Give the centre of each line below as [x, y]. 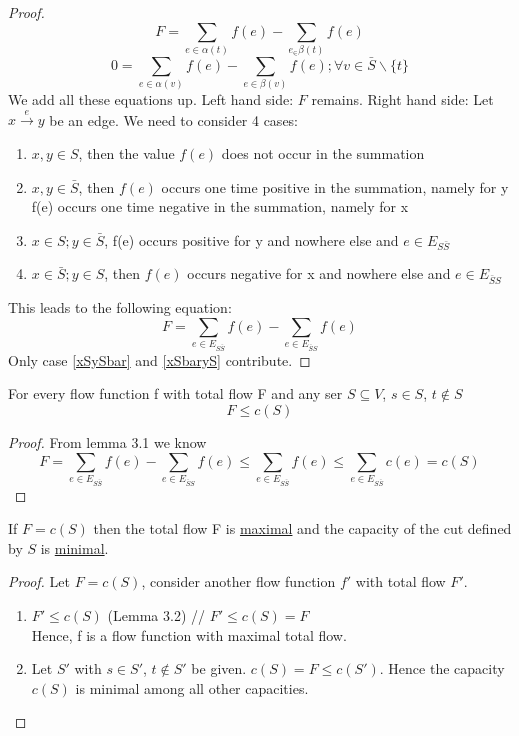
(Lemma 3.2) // [156, 615]
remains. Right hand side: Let [402, 98]
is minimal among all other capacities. [192, 687]
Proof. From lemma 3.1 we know [107, 442]
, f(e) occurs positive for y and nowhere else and [251, 239]
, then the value [126, 152]
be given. [219, 668]
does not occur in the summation [323, 152]
